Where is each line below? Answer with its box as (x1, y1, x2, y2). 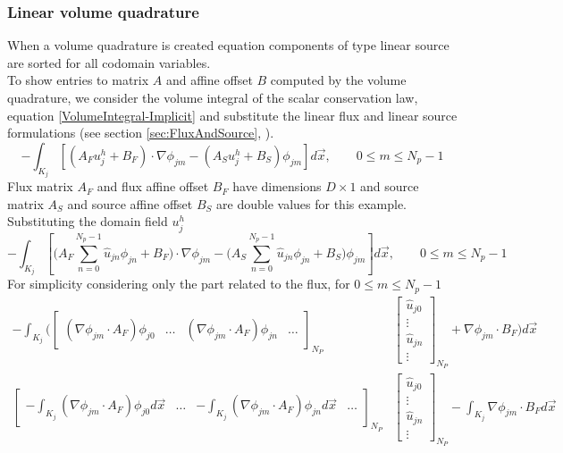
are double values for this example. (216, 194, 408, 213)
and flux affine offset (97, 177, 209, 196)
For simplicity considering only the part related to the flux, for (7, 274, 350, 293)
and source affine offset (67, 194, 193, 213)
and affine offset (165, 71, 253, 89)
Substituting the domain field (7, 212, 168, 231)
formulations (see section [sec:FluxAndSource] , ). (7, 123, 274, 142)
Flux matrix (7, 177, 73, 196)
